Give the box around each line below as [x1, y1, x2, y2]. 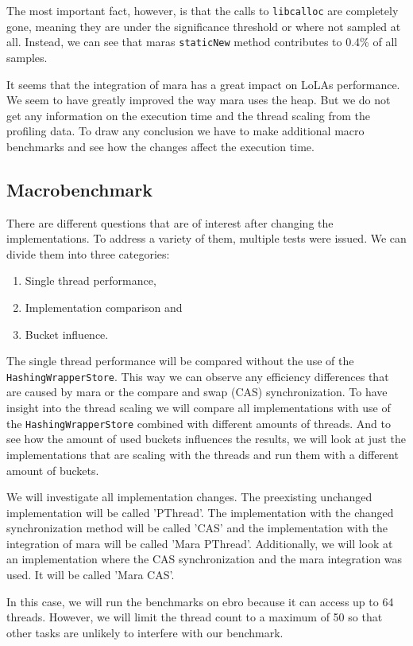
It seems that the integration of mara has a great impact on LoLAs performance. [6, 76, 400, 92]
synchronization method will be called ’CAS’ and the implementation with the [6, 520, 388, 536]
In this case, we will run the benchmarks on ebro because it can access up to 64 [6, 593, 394, 609]
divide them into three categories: [6, 245, 170, 262]
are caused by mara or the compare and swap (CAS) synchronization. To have [6, 383, 388, 400]
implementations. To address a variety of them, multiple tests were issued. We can [6, 230, 407, 247]
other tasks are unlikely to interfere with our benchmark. [6, 624, 284, 640]
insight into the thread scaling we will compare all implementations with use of [6, 399, 391, 416]
